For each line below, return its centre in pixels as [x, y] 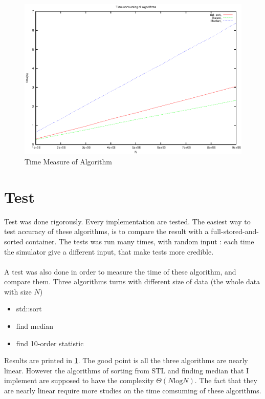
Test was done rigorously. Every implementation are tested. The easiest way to [127, 221]
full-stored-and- [235, 231]
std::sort [29, 309]
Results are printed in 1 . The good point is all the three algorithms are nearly [126, 360]
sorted [14, 241]
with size [18, 291]
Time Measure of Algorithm [68, 161]
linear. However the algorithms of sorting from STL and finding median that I [127, 370]
